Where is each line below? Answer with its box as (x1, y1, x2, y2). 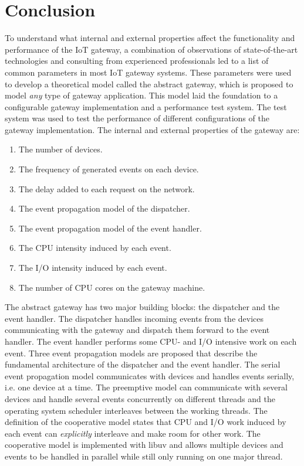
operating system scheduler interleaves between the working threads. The (5, 404, 268, 416)
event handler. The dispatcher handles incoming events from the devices (5, 312, 264, 324)
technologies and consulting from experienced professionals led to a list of (5, 55, 269, 67)
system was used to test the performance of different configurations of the (5, 112, 269, 124)
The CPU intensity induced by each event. (18, 241, 171, 254)
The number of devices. (18, 143, 103, 155)
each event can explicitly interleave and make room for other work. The (5, 427, 261, 439)
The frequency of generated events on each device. (18, 163, 199, 175)
